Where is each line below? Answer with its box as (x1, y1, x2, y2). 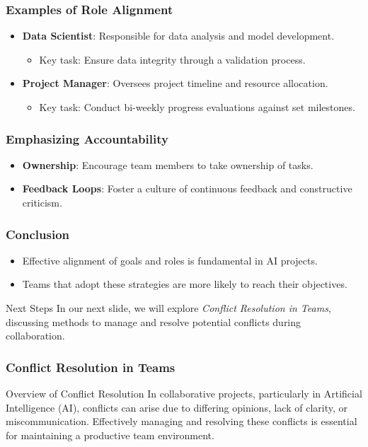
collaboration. (6, 328, 65, 343)
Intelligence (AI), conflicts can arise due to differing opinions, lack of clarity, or (6, 400, 347, 414)
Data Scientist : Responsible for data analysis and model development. (22, 28, 335, 43)
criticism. (22, 195, 62, 209)
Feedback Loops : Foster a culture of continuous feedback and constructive (22, 181, 352, 196)
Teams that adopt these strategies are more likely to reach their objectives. (22, 277, 347, 291)
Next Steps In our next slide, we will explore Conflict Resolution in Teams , (6, 301, 331, 315)
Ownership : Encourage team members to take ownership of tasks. (22, 157, 314, 172)
